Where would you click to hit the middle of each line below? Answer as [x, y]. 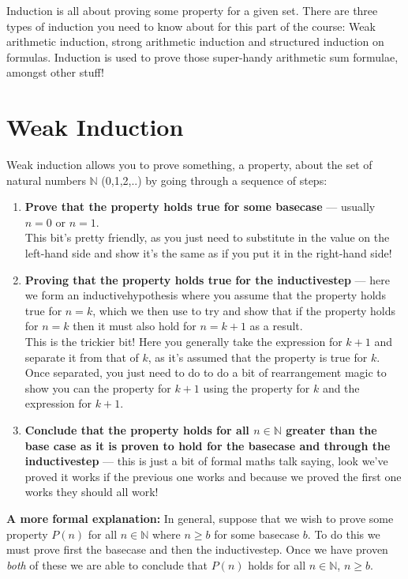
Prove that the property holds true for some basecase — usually [200, 207]
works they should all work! [92, 492]
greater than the [331, 430]
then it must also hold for [135, 326]
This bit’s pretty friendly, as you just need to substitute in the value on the [207, 237]
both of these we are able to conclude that [107, 564]
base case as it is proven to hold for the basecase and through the [208, 445]
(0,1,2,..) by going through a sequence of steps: [214, 180]
